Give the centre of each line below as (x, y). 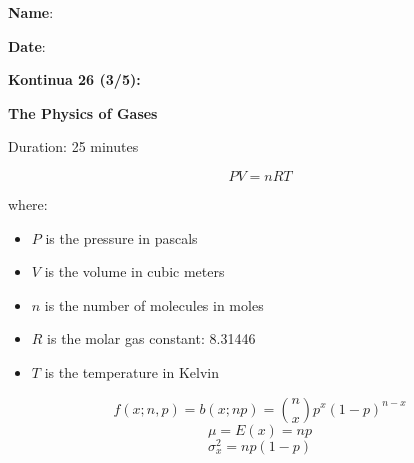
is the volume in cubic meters (134, 271)
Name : (31, 12)
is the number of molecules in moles (154, 304)
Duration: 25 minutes (73, 146)
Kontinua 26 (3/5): (74, 79)
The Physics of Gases (83, 112)
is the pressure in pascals (121, 237)
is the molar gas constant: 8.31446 (151, 338)
